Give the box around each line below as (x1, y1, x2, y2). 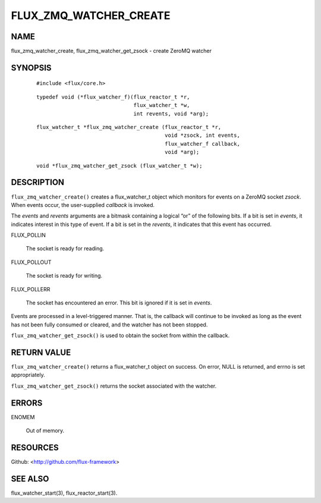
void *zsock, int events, (164, 132, 240, 139)
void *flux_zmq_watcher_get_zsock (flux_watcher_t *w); (36, 162, 203, 169)
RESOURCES (11, 442, 59, 452)
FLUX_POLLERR (11, 285, 51, 293)
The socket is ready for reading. (26, 245, 105, 252)
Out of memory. (26, 427, 65, 434)
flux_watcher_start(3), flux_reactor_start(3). (11, 489, 118, 496)
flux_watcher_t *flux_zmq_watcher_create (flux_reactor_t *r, (36, 124, 222, 131)
